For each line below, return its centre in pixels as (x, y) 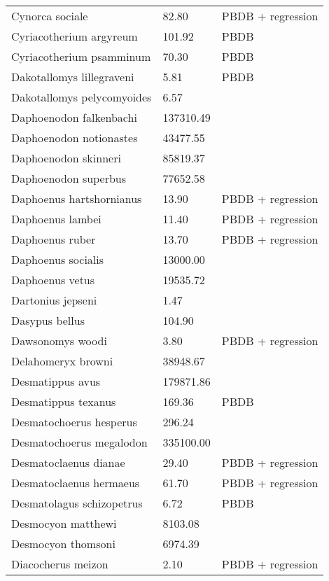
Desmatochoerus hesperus (74, 422)
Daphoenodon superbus (69, 178)
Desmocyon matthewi (64, 523)
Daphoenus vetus (53, 280)
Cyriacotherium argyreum (75, 36)
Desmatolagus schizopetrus (77, 503)
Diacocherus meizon (60, 564)
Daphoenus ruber (54, 239)
